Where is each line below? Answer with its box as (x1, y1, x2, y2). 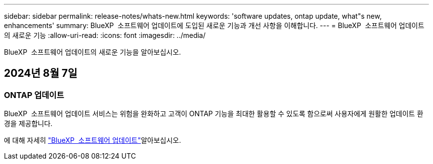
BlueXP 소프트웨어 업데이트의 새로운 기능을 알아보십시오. (4, 48, 181, 56)
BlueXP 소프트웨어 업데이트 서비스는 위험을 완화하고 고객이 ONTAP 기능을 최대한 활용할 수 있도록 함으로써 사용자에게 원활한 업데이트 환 (4, 109, 424, 118)
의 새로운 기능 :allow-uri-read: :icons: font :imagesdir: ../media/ (4, 31, 206, 39)
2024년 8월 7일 (4, 67, 78, 80)
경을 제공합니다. (4, 119, 53, 128)
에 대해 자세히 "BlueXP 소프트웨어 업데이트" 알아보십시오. (4, 136, 181, 145)
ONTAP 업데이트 (4, 90, 64, 100)
